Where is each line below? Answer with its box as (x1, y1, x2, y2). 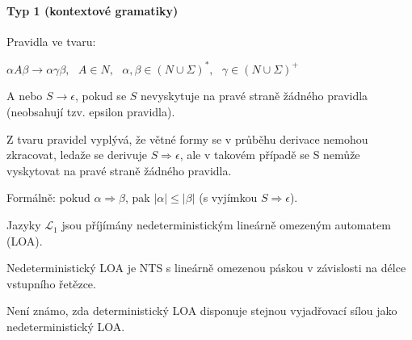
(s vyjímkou (199, 189, 258, 206)
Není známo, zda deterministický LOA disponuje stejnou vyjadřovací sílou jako (6, 302, 397, 319)
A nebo (6, 87, 43, 104)
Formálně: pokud (6, 189, 90, 206)
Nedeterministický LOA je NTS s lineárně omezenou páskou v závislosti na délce (6, 259, 406, 276)
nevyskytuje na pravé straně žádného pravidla (141, 87, 368, 104)
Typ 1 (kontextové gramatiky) (6, 2, 179, 19)
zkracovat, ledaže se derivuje (6, 146, 147, 163)
